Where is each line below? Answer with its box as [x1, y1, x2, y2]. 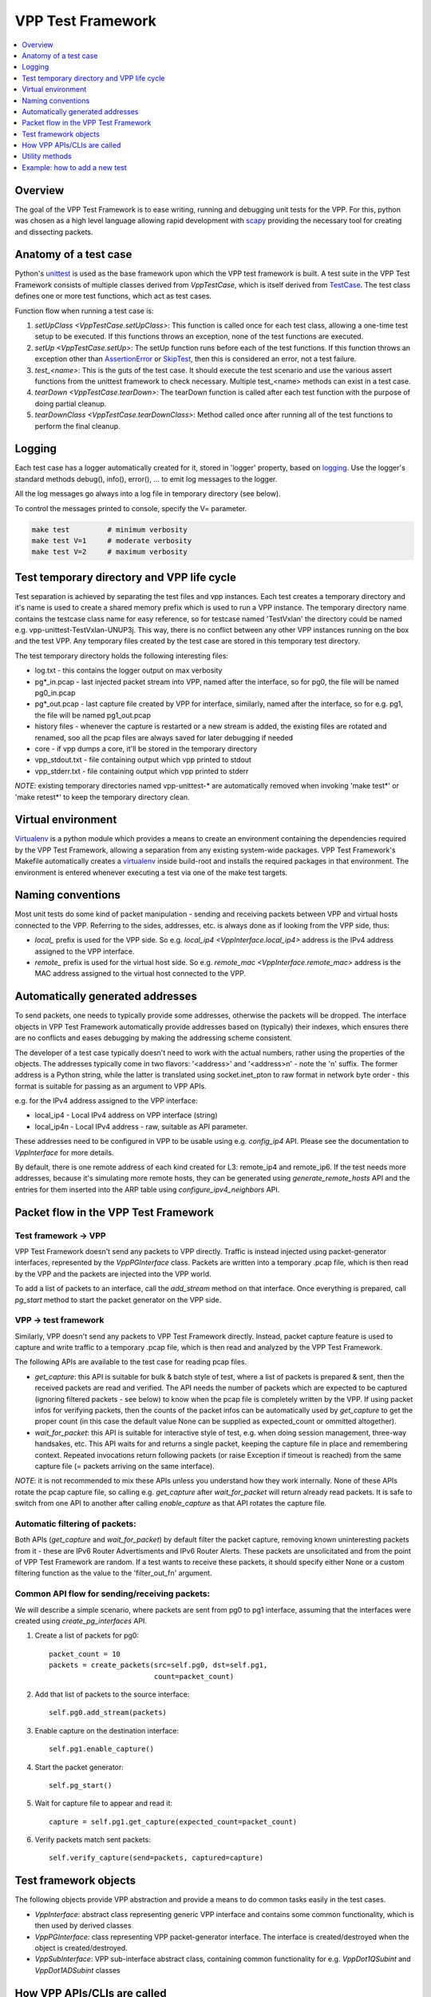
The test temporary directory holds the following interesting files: [14, 651, 229, 661]
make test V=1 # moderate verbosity [31, 536, 192, 545]
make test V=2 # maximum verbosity [31, 547, 188, 557]
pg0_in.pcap [34, 688, 76, 697]
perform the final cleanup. [34, 421, 121, 431]
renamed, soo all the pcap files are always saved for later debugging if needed [34, 732, 294, 742]
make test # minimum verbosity [31, 525, 188, 534]
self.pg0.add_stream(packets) [49, 1708, 168, 1717]
